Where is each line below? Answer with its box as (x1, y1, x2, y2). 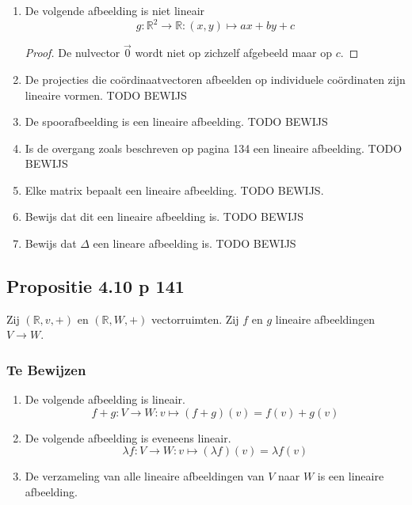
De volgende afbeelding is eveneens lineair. (25, 429, 231, 446)
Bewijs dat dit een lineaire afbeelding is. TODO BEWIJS (25, 208, 303, 225)
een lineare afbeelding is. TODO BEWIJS (93, 235, 296, 252)
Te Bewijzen (6, 359, 86, 379)
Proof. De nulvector (25, 44, 120, 61)
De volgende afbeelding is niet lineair (25, 2, 205, 18)
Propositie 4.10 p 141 (6, 274, 185, 298)
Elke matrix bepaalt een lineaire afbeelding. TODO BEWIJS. (25, 181, 324, 198)
